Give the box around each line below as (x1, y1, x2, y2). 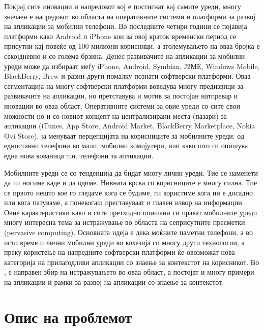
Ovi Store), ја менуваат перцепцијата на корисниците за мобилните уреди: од (4, 130, 245, 141)
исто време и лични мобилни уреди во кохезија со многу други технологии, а (4, 237, 245, 247)
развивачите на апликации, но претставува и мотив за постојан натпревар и (4, 90, 238, 101)
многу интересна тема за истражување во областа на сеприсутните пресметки (4, 217, 245, 227)
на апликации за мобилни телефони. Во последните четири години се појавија (4, 21, 247, 31)
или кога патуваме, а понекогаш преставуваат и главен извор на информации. (4, 197, 244, 208)
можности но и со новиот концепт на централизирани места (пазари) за (4, 110, 227, 121)
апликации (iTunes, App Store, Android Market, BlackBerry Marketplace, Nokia (4, 120, 255, 131)
